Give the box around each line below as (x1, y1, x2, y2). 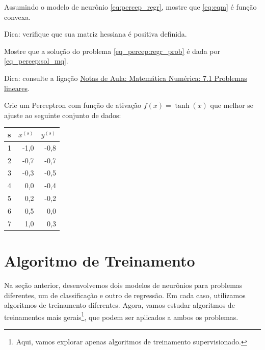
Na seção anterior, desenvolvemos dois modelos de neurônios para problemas (4, 279, 243, 290)
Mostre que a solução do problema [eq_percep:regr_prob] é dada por (4, 45, 220, 56)
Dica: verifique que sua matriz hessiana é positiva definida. (4, 28, 187, 39)
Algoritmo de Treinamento (4, 250, 195, 271)
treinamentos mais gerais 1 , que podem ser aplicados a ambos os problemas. (4, 310, 238, 322)
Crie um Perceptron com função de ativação (4, 100, 142, 110)
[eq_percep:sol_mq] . (4, 55, 68, 66)
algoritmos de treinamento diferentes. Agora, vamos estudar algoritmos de (4, 300, 235, 310)
